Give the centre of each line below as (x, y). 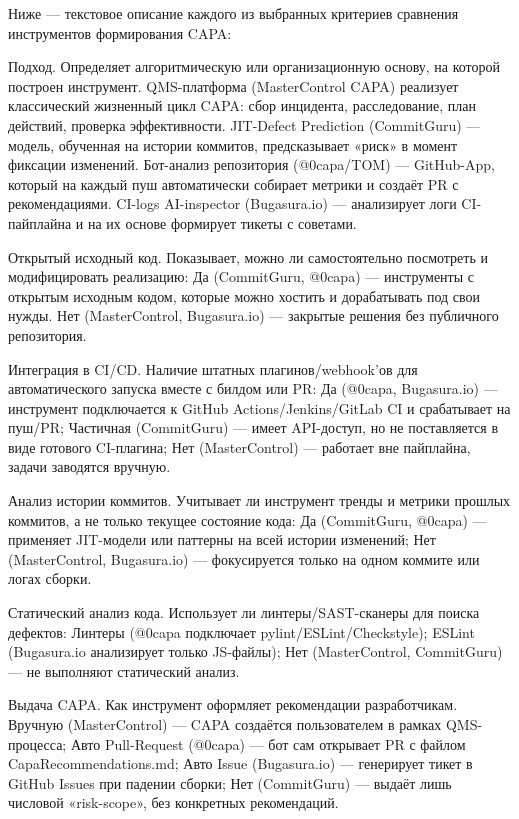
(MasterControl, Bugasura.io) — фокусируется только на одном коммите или (244, 558)
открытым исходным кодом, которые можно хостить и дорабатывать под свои (244, 295)
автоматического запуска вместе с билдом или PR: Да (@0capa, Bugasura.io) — (253, 388)
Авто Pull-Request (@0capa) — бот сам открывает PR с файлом (268, 743)
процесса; (37, 743)
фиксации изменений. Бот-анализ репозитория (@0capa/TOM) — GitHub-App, (251, 164)
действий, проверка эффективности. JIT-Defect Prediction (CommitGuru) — (244, 124)
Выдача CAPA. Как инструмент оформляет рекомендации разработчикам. (233, 704)
